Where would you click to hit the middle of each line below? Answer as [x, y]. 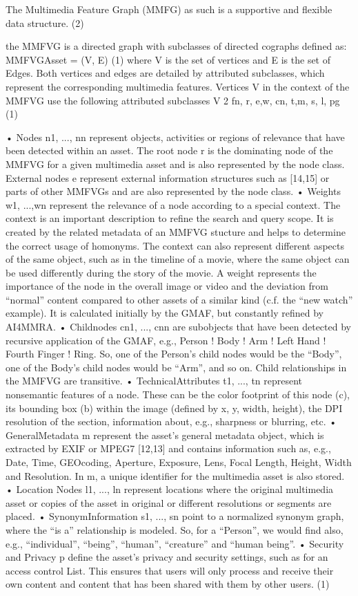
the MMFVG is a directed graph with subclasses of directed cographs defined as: [176, 46]
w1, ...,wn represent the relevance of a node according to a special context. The [173, 204]
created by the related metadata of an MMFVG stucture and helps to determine [176, 231]
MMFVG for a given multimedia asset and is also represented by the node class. [175, 164]
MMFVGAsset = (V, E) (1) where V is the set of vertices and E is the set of [168, 59]
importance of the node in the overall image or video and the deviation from [167, 286]
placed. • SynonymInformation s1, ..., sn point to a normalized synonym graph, [175, 516]
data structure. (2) [45, 22]
